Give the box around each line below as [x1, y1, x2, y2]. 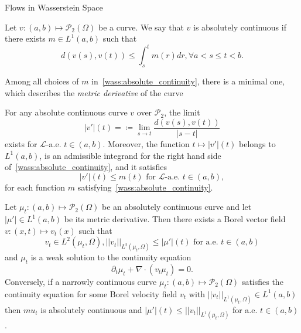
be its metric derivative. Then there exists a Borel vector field [64, 213, 286, 225]
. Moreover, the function [102, 137, 190, 149]
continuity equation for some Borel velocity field [5, 287, 177, 300]
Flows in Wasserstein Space [5, 1, 103, 13]
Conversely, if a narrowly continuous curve [5, 275, 157, 287]
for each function [5, 181, 66, 193]
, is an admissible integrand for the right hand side [39, 149, 221, 161]
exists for [5, 137, 37, 149]
